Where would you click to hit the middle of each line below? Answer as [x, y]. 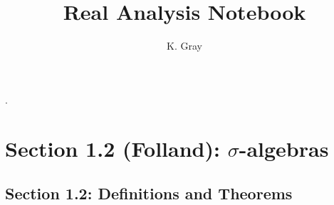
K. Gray [184, 46]
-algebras [284, 148]
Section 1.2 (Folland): [113, 148]
